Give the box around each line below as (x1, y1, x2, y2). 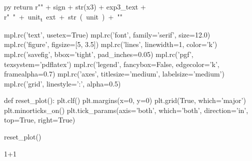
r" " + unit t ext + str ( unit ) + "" (4, 11, 122, 23)
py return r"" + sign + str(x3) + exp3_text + (4, 1, 146, 11)
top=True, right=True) (4, 114, 75, 125)
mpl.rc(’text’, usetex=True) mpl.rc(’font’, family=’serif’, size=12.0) (4, 29, 210, 39)
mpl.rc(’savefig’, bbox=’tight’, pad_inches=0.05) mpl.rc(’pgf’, (4, 48, 193, 59)
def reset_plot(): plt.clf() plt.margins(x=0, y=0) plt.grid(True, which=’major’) (4, 95, 246, 105)
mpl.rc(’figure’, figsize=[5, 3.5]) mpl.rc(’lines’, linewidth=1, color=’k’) (4, 39, 217, 49)
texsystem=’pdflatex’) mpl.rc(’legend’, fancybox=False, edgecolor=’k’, (4, 58, 219, 69)
